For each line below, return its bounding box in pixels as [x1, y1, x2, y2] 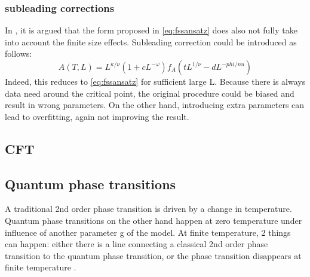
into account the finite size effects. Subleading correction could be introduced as [5, 35, 297, 48]
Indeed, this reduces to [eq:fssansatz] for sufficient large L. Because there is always [5, 75, 306, 87]
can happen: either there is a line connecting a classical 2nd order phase [5, 238, 268, 250]
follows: [5, 47, 32, 60]
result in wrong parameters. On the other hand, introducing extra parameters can [5, 99, 305, 111]
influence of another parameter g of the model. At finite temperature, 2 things [5, 226, 291, 238]
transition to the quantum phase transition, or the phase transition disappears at [5, 249, 302, 261]
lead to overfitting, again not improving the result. [5, 110, 189, 122]
